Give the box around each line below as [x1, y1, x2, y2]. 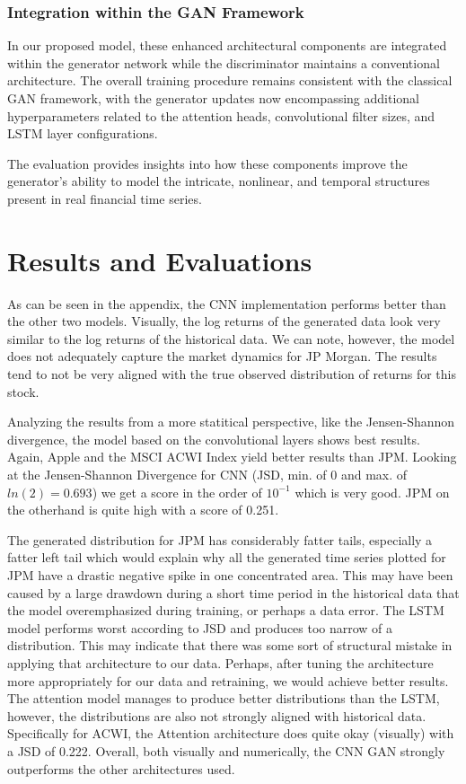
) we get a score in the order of [92, 482, 262, 501]
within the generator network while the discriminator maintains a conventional [7, 53, 440, 72]
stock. [7, 382, 40, 401]
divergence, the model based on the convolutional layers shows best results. [7, 429, 420, 448]
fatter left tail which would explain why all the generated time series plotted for [7, 548, 446, 567]
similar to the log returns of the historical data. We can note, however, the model [7, 329, 455, 348]
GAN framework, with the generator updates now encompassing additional [7, 89, 420, 107]
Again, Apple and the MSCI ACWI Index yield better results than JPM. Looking [7, 447, 457, 466]
